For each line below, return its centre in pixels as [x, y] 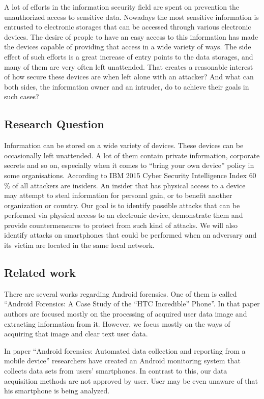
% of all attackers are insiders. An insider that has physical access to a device [125, 185]
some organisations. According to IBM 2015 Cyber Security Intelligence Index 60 [130, 175]
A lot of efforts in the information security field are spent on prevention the [122, 7]
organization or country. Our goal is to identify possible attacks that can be [122, 205]
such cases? [22, 96]
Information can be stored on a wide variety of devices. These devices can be [124, 145]
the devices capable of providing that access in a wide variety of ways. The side [128, 47]
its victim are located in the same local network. [79, 245]
